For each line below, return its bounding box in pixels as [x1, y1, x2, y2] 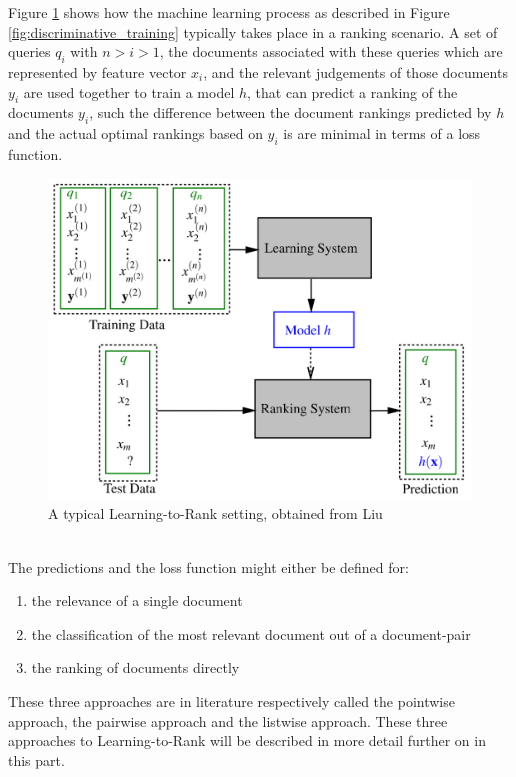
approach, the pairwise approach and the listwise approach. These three [8, 710, 448, 731]
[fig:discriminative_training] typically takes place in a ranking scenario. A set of [8, 21, 498, 42]
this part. [8, 749, 65, 770]
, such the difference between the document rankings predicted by [89, 102, 492, 123]
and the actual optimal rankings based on [8, 123, 263, 144]
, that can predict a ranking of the [247, 81, 458, 102]
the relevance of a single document [31, 590, 243, 611]
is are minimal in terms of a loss [283, 123, 481, 144]
